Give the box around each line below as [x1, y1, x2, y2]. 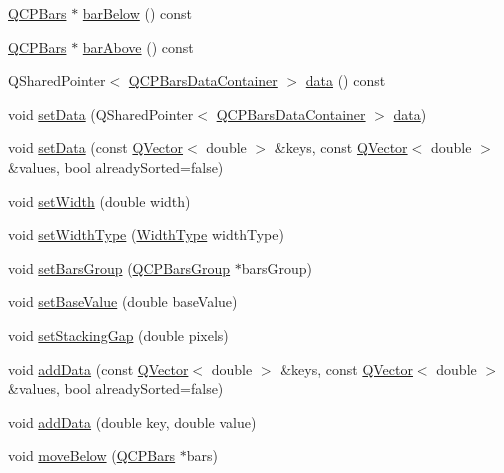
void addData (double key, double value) [8, 411, 257, 432]
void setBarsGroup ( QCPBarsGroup [8, 257, 231, 278]
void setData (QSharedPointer [8, 103, 194, 124]
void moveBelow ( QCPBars [8, 445, 176, 466]
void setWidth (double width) [8, 190, 191, 211]
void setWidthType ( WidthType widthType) [8, 224, 284, 245]
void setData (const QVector [8, 137, 184, 158]
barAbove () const [82, 36, 194, 57]
